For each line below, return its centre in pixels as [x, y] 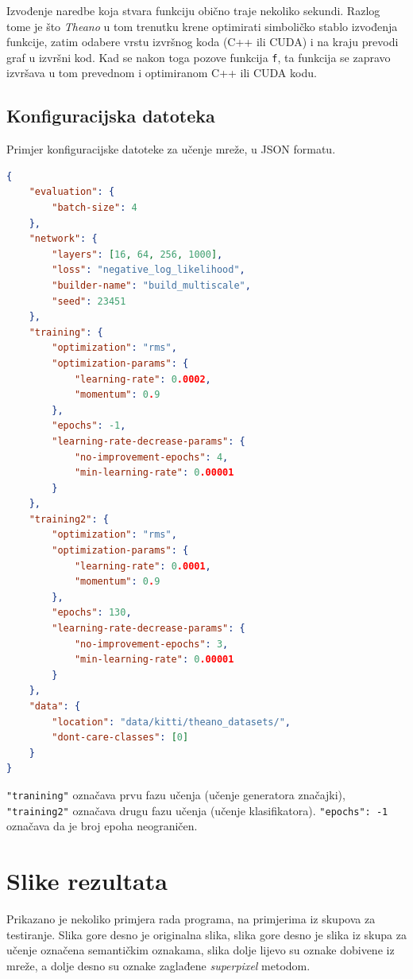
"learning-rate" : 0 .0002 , [143, 379]
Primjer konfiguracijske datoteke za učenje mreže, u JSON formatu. [171, 149]
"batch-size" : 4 [95, 208]
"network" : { [63, 239]
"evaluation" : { [72, 192]
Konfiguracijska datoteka [111, 116]
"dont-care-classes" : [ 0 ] [120, 738]
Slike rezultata [87, 881]
